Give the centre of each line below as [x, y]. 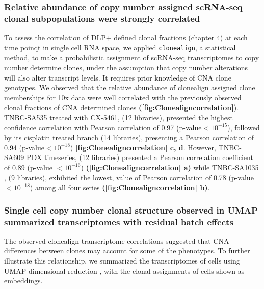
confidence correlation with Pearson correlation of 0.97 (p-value [103, 127]
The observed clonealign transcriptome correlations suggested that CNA [117, 240]
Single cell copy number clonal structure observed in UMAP [131, 210]
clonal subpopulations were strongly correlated [102, 18]
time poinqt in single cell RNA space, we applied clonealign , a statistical [120, 47]
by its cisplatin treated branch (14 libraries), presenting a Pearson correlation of [129, 137]
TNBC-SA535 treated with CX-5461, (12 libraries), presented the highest [118, 117]
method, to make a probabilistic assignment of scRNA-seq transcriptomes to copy [132, 57]
